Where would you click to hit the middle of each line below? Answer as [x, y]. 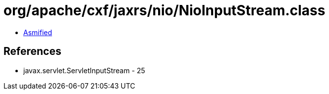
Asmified [38, 32]
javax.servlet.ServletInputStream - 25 [84, 70]
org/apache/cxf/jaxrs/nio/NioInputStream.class [164, 10]
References [32, 51]
